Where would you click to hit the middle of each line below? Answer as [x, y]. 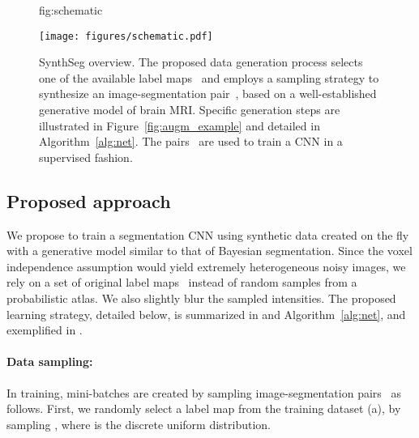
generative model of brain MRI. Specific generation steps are [190, 110]
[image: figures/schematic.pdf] [126, 36]
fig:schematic [71, 10]
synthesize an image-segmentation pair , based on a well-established [208, 94]
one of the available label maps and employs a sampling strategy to [209, 77]
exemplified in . [45, 330]
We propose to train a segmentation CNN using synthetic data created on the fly [208, 234]
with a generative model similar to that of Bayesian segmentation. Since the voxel [209, 251]
